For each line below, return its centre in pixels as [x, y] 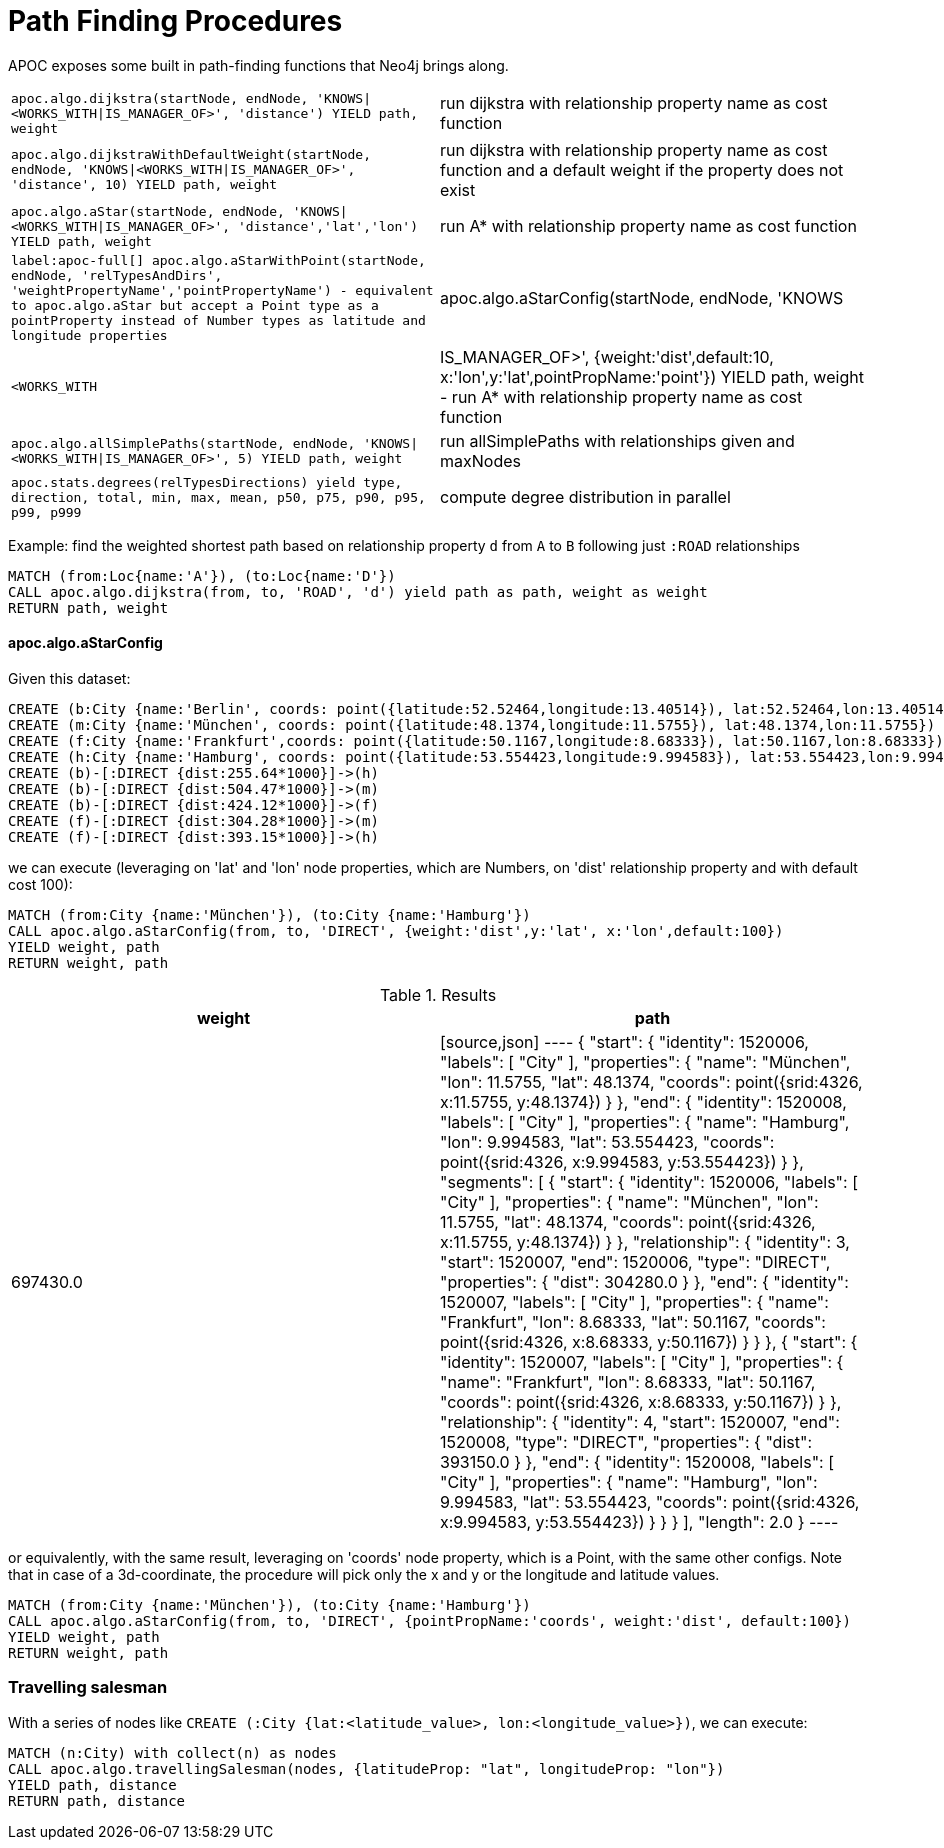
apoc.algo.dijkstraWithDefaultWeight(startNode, [191, 155]
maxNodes [480, 460]
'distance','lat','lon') [327, 226]
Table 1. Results [438, 994]
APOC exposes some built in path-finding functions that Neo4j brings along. [258, 65]
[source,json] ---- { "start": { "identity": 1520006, [624, 1041]
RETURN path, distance [97, 1800]
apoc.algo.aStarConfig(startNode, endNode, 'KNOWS [642, 297]
